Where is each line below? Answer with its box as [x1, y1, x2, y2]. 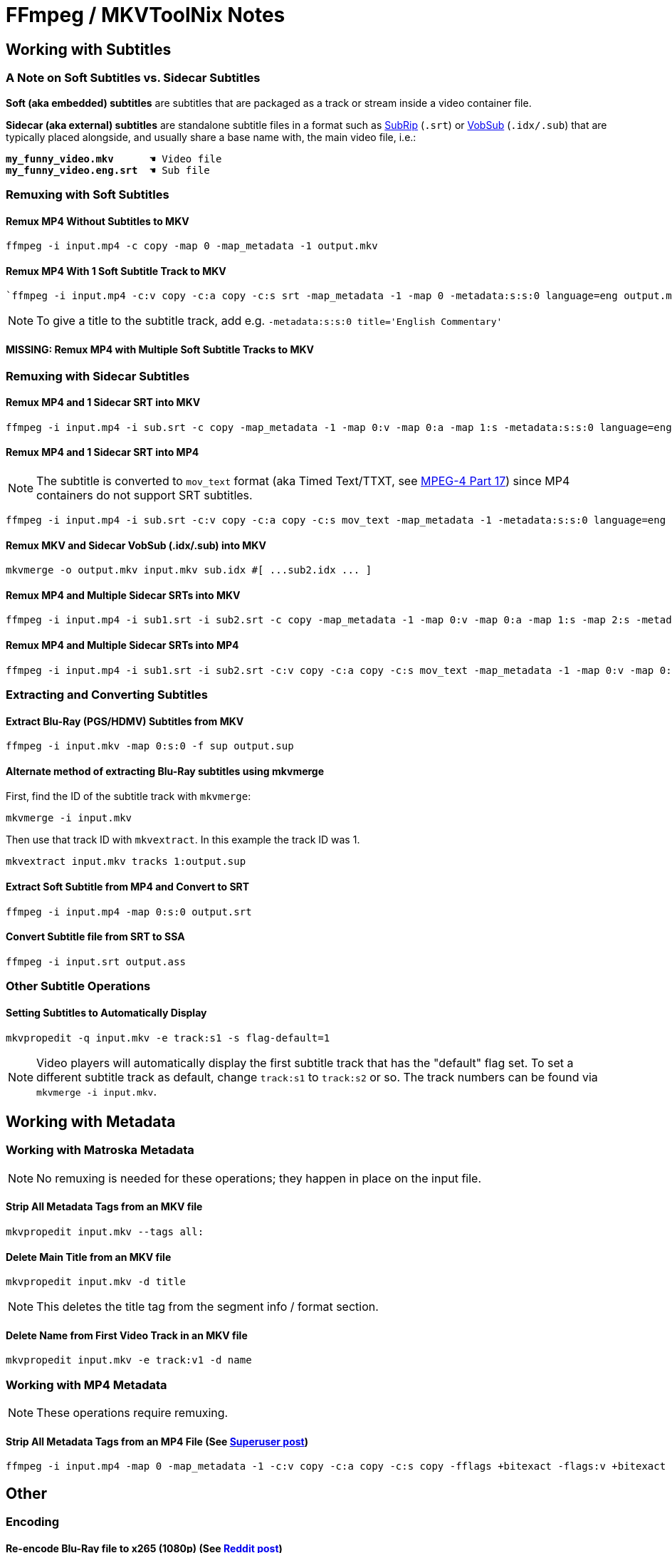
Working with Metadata [6, 1112, 176, 1131]
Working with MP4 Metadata [6, 1377, 167, 1392]
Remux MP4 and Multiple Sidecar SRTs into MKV [6, 588, 241, 601]
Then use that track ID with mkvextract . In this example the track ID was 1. [6, 833, 360, 846]
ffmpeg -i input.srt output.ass [6, 955, 186, 967]
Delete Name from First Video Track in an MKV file [6, 1329, 248, 1341]
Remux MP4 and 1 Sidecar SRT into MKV [6, 396, 201, 409]
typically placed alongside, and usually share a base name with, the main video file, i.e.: [6, 130, 416, 143]
